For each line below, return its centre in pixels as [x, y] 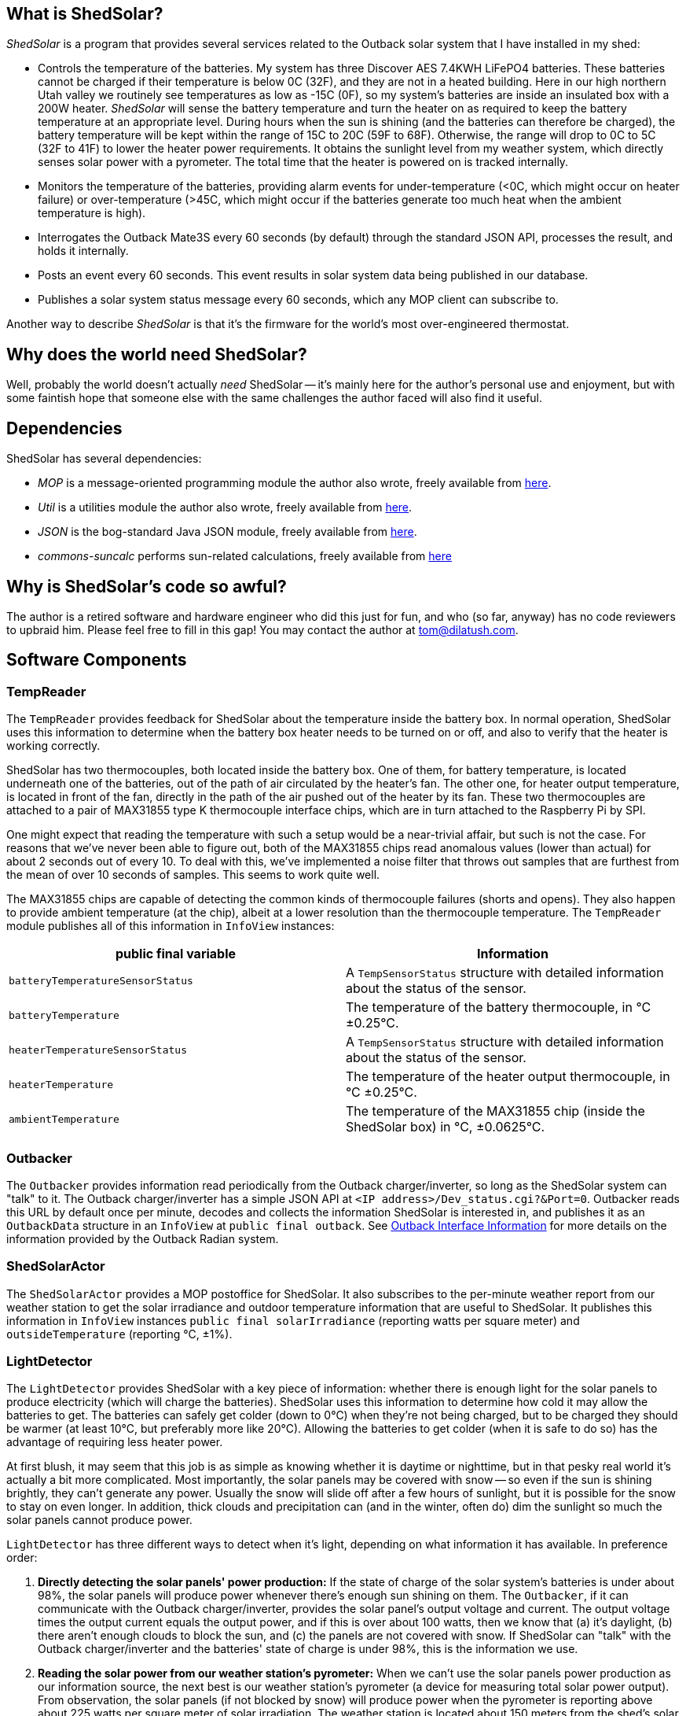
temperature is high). [92, 213]
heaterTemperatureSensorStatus [98, 1050]
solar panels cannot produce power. [99, 1520]
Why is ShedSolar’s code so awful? [147, 586]
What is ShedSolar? [85, 14]
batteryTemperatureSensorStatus [101, 980]
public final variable [176, 954]
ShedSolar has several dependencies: [104, 459]
